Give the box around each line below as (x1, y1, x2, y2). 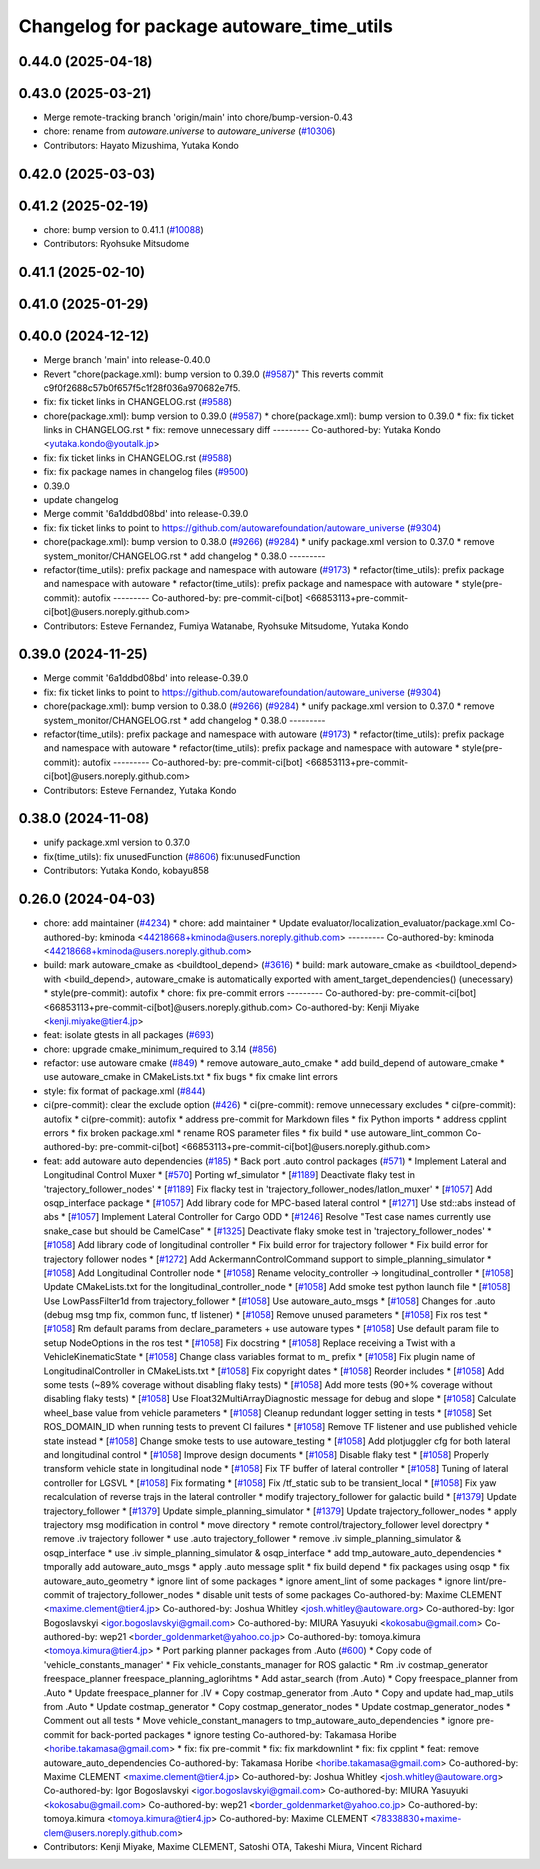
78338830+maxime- (376, 1813, 462, 1825)
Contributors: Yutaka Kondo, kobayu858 (43, 865, 210, 877)
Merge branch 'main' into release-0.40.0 (43, 354, 211, 366)
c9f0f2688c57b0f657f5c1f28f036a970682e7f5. (43, 381, 241, 394)
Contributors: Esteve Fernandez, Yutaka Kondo (43, 784, 237, 796)
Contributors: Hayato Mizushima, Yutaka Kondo (43, 139, 239, 151)
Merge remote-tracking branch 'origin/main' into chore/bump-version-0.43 (43, 111, 354, 124)
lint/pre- (473, 1575, 507, 1587)
